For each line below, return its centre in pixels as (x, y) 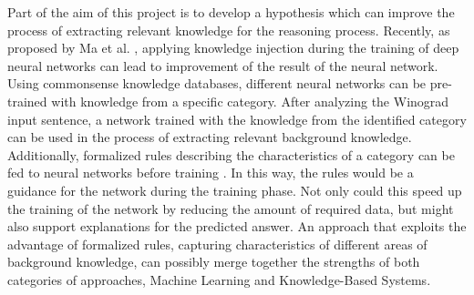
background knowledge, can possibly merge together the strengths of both (214, 262)
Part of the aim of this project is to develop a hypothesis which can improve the (231, 12)
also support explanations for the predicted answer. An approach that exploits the (237, 226)
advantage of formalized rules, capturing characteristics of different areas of (217, 244)
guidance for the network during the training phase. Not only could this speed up (235, 190)
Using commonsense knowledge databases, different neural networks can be (217, 83)
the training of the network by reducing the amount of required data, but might (231, 208)
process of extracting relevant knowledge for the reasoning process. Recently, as (229, 30)
